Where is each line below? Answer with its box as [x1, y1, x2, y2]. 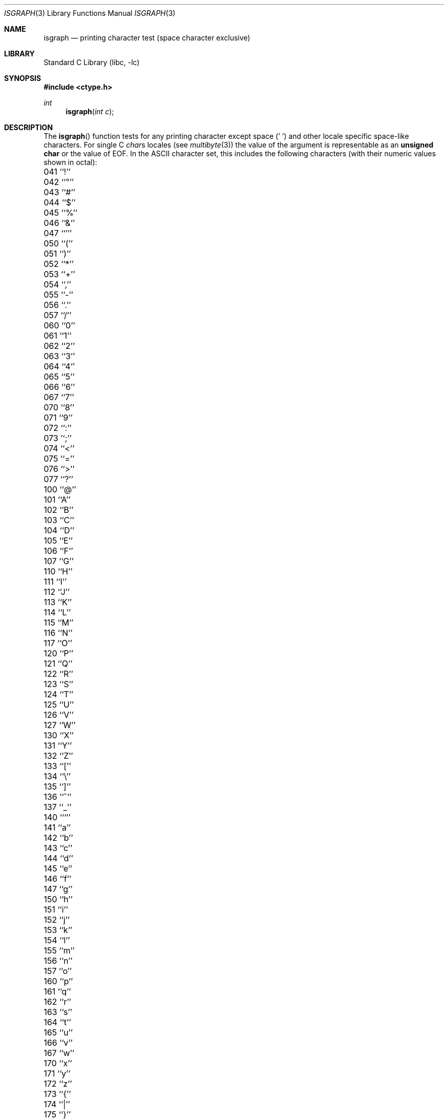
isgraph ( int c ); [65, 107, 114, 116]
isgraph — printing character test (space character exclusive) [43, 33, 251, 42]
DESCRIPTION [4, 123, 53, 132]
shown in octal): [43, 158, 97, 167]
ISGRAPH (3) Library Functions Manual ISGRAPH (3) [4, 9, 175, 17]
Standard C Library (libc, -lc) [43, 58, 140, 67]
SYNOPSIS [4, 74, 41, 82]
